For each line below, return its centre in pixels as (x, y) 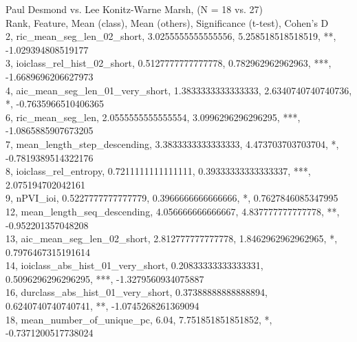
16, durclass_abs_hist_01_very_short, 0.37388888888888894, (137, 292)
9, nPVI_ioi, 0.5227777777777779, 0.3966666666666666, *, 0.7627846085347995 (172, 198)
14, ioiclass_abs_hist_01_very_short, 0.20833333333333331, (134, 265)
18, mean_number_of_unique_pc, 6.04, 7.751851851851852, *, (139, 319)
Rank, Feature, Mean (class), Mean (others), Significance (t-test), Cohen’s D (167, 22)
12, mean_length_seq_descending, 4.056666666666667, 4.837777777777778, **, (173, 211)
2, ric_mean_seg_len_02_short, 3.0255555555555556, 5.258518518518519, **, (171, 36)
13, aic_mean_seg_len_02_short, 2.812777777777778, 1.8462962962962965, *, (172, 238)
